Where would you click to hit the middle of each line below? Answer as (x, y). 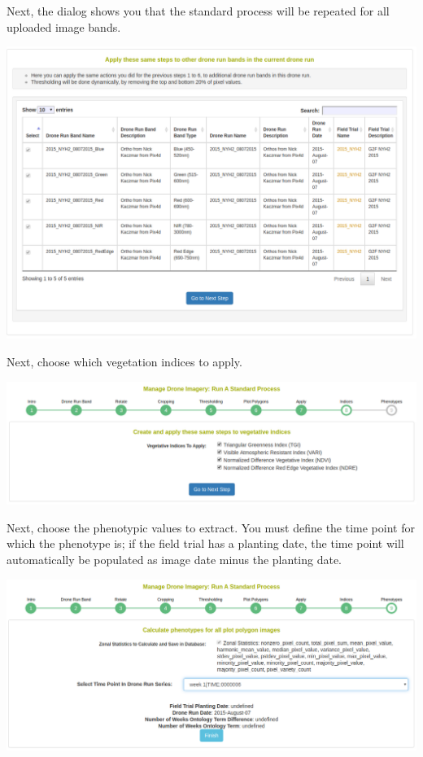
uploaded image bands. (64, 26)
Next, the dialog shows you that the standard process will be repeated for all (198, 11)
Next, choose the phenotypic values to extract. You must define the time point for (211, 527)
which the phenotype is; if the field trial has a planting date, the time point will (205, 543)
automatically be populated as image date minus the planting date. (174, 560)
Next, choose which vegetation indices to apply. (124, 362)
